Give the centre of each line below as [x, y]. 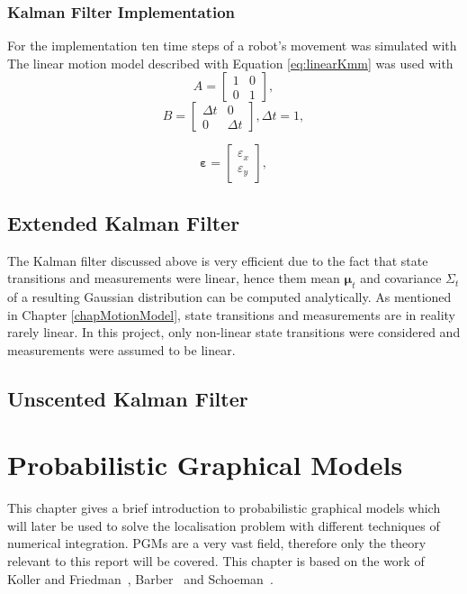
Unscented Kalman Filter [128, 398]
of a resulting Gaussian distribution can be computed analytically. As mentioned [229, 297]
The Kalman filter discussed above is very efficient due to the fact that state [218, 260]
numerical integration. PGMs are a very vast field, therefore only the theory [217, 543]
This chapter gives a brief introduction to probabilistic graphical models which [224, 508]
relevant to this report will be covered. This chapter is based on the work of [216, 561]
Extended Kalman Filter [124, 222]
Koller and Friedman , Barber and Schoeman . [140, 578]
